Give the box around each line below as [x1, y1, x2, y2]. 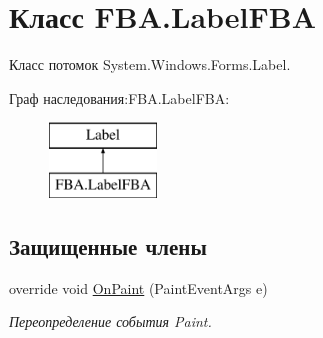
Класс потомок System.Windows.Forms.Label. [9, 54, 291, 75]
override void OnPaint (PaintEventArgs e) [9, 277, 268, 298]
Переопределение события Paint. [9, 311, 212, 332]
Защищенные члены [9, 230, 207, 261]
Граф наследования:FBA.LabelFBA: [9, 87, 230, 108]
